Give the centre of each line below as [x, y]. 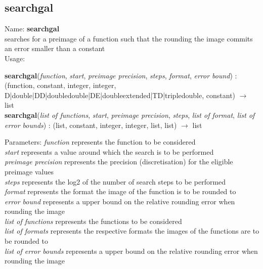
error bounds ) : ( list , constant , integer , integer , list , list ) [91, 125]
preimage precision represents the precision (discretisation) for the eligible [119, 162]
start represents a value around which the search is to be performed [109, 151]
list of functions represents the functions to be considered [93, 221]
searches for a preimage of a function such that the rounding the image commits [129, 38]
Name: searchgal [32, 29]
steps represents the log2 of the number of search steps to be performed [115, 181]
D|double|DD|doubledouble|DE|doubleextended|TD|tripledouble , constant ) [120, 95]
